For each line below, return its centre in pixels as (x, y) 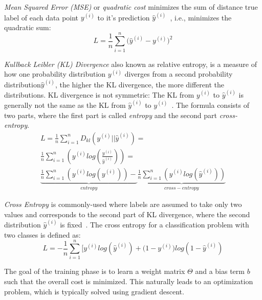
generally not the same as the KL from (65, 105)
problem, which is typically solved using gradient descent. (94, 291)
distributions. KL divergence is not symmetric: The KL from (99, 94)
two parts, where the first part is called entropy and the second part (111, 115)
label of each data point (41, 17)
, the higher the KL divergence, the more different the (139, 84)
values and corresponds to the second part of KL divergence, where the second (127, 214)
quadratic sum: (28, 27)
